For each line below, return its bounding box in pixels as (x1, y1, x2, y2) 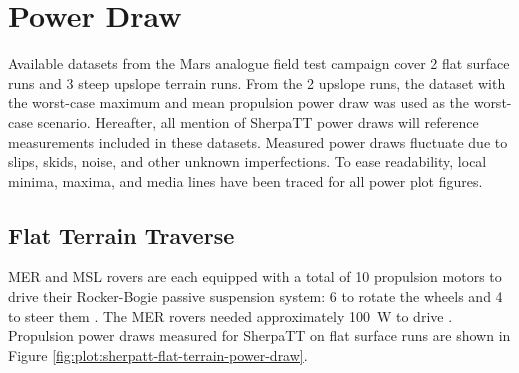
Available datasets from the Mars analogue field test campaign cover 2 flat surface (8, 53, 510, 74)
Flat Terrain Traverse (8, 219, 235, 250)
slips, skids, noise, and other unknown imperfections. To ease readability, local (8, 151, 487, 172)
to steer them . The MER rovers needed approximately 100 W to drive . (8, 305, 453, 326)
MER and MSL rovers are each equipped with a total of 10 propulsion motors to (8, 266, 502, 287)
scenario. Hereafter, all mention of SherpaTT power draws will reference (37, 111, 479, 132)
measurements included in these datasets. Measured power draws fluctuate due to (8, 131, 508, 152)
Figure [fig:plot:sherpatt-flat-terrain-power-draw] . (8, 344, 308, 365)
